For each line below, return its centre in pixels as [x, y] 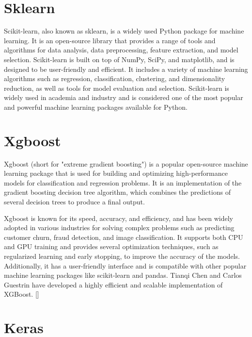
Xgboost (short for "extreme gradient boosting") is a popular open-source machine [126, 163]
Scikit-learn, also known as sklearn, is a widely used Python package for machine [124, 31]
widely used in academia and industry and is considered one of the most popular [124, 97]
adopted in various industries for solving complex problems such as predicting [119, 227]
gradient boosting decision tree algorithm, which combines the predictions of [117, 192]
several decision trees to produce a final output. [74, 201]
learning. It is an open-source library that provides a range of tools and [110, 40]
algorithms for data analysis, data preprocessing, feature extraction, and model [121, 50]
